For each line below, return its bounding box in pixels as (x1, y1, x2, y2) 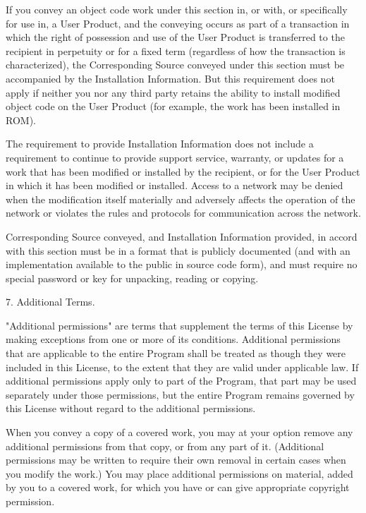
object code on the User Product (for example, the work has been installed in (6, 99, 341, 114)
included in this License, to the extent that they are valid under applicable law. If (6, 359, 359, 374)
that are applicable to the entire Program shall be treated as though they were (6, 346, 346, 361)
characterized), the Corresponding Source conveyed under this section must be (6, 57, 345, 72)
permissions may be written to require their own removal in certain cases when (6, 452, 346, 467)
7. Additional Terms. (6, 294, 95, 309)
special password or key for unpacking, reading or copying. (6, 270, 259, 285)
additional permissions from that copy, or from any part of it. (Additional (6, 438, 324, 453)
